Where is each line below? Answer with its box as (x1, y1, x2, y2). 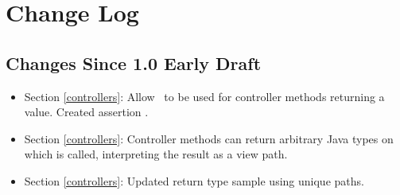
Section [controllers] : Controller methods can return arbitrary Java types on (24, 130, 394, 146)
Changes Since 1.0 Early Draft (6, 50, 262, 75)
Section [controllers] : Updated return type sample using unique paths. (24, 172, 364, 189)
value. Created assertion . (24, 103, 149, 120)
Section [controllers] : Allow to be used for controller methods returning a (24, 88, 385, 104)
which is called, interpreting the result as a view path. (24, 146, 288, 162)
